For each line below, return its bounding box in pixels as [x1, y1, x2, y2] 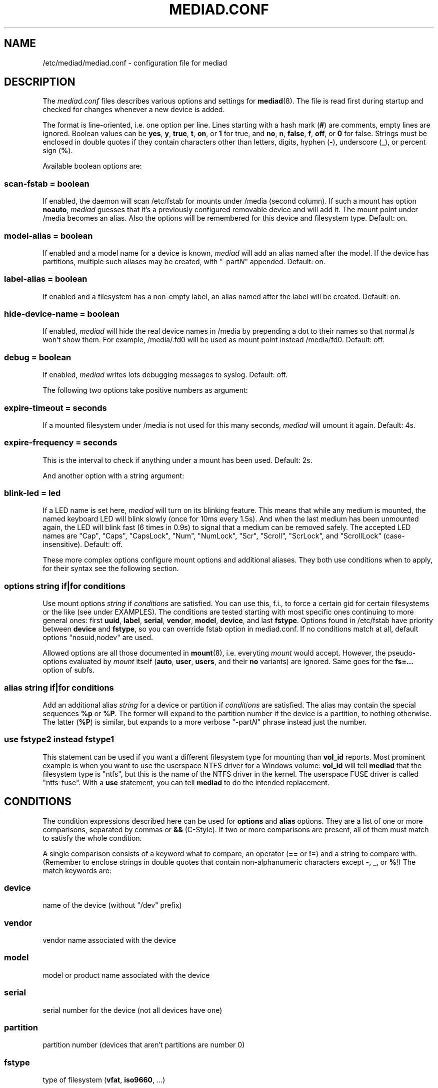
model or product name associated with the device [42, 970, 210, 979]
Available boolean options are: [42, 162, 142, 171]
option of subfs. [42, 666, 94, 675]
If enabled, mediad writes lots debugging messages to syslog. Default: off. [42, 370, 288, 379]
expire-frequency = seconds [4, 437, 117, 448]
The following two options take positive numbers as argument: [42, 386, 248, 395]
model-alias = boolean [4, 230, 93, 241]
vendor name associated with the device [42, 936, 176, 945]
